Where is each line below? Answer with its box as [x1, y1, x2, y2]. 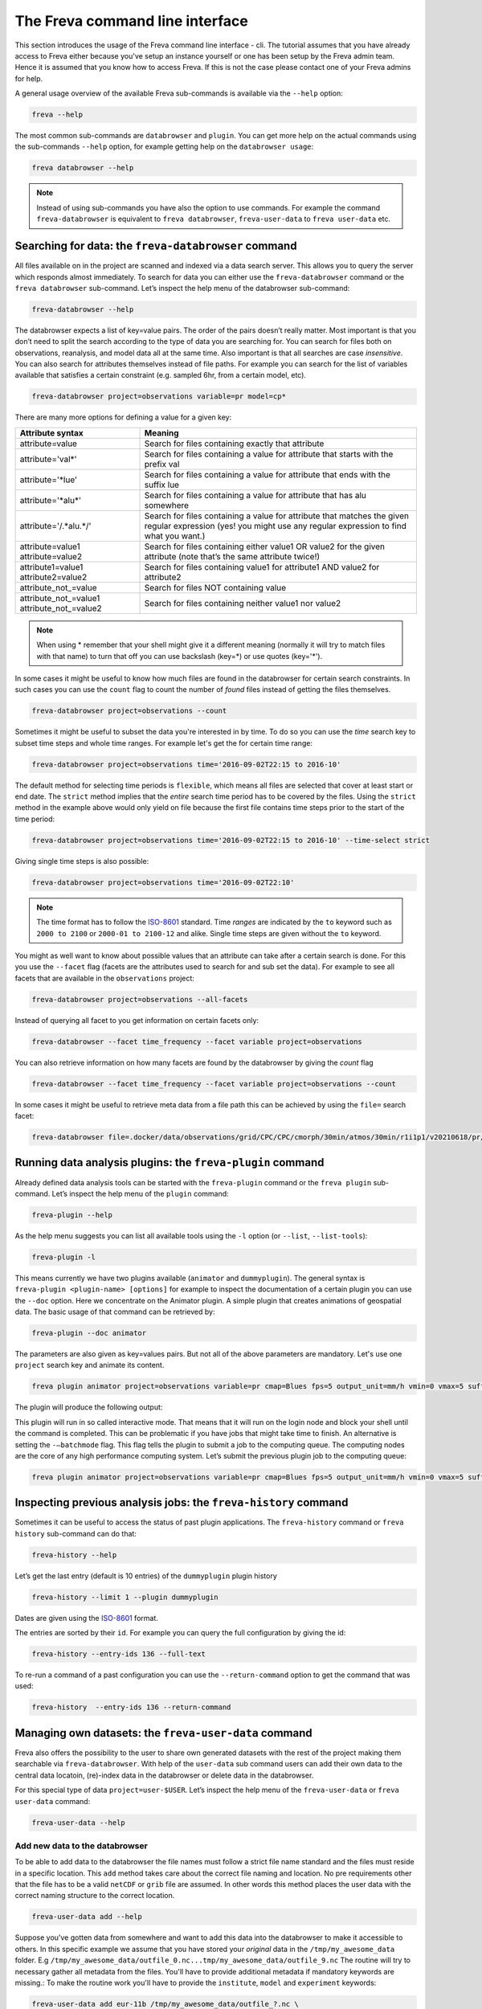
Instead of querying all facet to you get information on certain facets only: [14, 1015, 259, 1025]
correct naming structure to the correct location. [14, 1891, 175, 1901]
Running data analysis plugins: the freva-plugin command [14, 1156, 325, 1169]
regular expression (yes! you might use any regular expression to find [144, 520, 407, 531]
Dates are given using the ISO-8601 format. [14, 1613, 158, 1622]
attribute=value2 [19, 550, 83, 562]
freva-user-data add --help [31, 1913, 142, 1921]
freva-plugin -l [31, 1252, 96, 1262]
